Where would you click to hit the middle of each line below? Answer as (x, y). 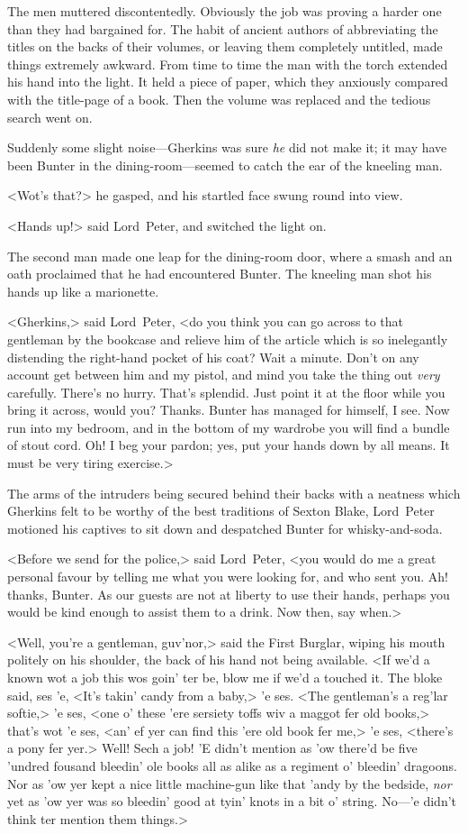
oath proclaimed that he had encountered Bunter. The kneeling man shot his (220, 274)
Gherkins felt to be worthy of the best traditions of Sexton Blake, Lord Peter (221, 511)
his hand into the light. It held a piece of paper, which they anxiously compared (228, 82)
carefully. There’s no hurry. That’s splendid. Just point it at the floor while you (226, 392)
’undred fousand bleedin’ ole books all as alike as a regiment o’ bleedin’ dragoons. (232, 765)
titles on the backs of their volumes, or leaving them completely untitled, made (225, 46)
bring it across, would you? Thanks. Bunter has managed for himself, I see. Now (229, 410)
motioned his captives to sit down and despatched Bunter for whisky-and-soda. (225, 528)
